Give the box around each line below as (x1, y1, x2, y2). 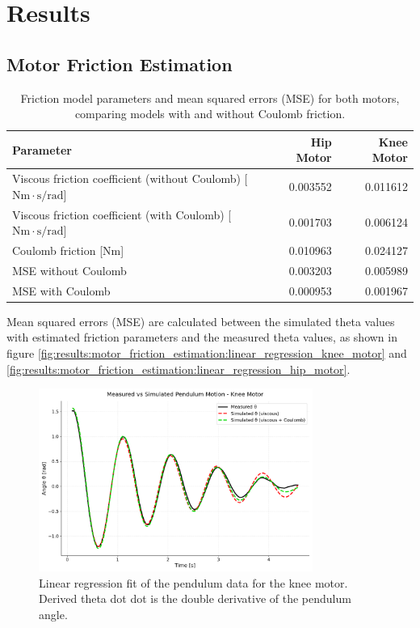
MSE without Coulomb (12, 261, 127, 278)
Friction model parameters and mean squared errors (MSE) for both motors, (20, 89, 400, 106)
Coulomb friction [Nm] (12, 242, 124, 259)
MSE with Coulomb (12, 282, 111, 299)
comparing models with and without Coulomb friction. (74, 105, 346, 122)
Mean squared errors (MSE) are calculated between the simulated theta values (6, 312, 395, 329)
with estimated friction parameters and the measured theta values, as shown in (6, 329, 397, 346)
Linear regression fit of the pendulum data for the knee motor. (39, 574, 348, 591)
